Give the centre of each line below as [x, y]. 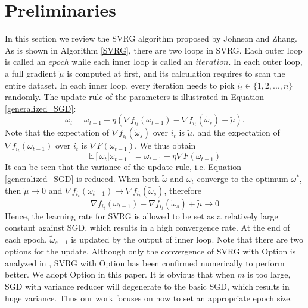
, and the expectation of [236, 132]
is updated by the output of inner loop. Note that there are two [187, 239]
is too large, [269, 274]
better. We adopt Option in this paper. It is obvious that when [120, 274]
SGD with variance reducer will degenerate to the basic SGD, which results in [147, 286]
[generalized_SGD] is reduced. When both [82, 178]
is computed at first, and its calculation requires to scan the [176, 73]
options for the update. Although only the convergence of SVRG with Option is [150, 251]
